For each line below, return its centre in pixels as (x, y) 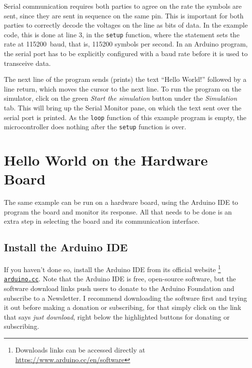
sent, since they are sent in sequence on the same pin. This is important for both (124, 15)
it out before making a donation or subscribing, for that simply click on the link (123, 307)
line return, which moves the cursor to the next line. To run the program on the (123, 88)
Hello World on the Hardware (106, 160)
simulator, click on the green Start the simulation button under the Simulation (121, 98)
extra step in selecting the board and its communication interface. (102, 221)
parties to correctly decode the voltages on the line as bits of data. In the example (126, 25)
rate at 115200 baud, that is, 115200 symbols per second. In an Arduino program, (126, 44)
